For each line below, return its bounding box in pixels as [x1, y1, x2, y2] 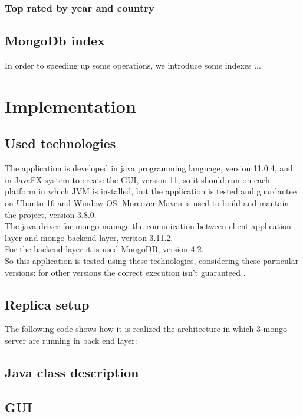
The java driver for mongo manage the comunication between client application [5, 220, 291, 232]
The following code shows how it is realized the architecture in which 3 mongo [5, 322, 288, 335]
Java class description [5, 363, 139, 381]
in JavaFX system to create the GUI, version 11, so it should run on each [5, 173, 270, 185]
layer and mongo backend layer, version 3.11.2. [5, 231, 173, 243]
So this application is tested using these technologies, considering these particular [5, 254, 299, 266]
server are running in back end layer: [5, 334, 137, 346]
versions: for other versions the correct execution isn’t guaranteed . [5, 266, 246, 278]
